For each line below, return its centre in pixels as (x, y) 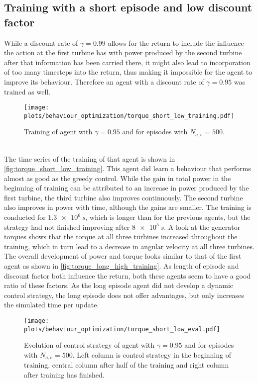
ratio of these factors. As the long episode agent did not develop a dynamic (119, 285)
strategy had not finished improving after (67, 227)
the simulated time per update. (52, 305)
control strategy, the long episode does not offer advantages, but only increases (124, 295)
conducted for (25, 217)
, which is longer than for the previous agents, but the (168, 217)
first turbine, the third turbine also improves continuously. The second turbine (124, 197)
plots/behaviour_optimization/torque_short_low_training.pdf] (129, 116)
